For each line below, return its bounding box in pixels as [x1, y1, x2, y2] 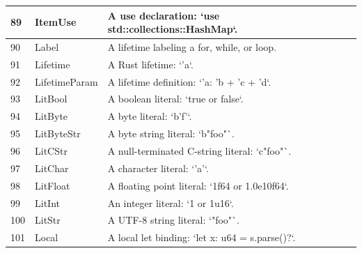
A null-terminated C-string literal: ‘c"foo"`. [107, 144, 292, 158]
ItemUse [35, 15, 77, 29]
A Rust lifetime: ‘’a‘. [107, 56, 194, 71]
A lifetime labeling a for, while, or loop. [107, 39, 277, 54]
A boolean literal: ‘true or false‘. [107, 91, 244, 106]
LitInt [35, 195, 60, 210]
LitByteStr [35, 126, 81, 141]
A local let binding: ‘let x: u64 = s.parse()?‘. [107, 230, 296, 245]
